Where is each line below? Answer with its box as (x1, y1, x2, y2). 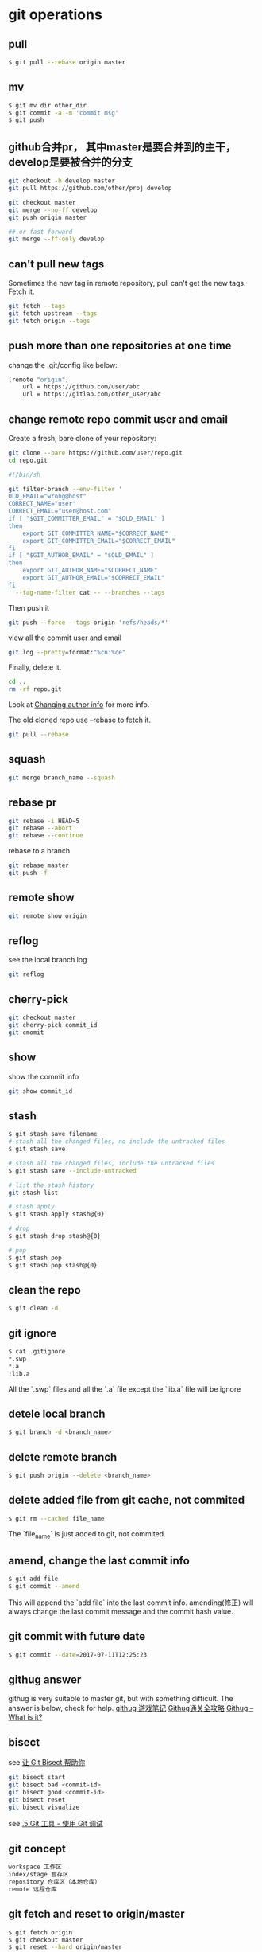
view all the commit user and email (8, 633, 121, 642)
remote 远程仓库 (8, 1885, 57, 1894)
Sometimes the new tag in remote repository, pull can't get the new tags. (8, 279, 246, 288)
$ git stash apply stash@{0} (8, 1210, 105, 1219)
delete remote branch (8, 1450, 118, 1464)
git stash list (8, 1189, 59, 1197)
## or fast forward (8, 228, 73, 236)
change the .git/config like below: (8, 360, 118, 369)
